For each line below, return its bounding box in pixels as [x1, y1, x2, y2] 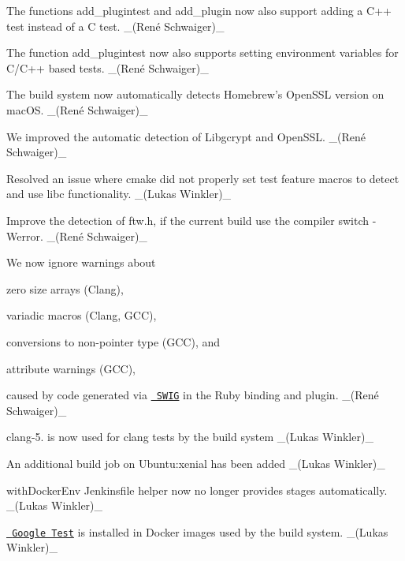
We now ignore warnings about [6, 254, 156, 271]
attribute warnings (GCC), [6, 360, 136, 376]
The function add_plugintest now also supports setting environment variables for [6, 44, 399, 61]
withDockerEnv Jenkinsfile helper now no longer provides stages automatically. [6, 481, 388, 498]
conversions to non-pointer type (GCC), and [6, 333, 221, 350]
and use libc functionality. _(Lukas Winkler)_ [6, 185, 232, 202]
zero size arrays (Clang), [6, 280, 124, 297]
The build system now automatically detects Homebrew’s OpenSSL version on [6, 86, 385, 103]
